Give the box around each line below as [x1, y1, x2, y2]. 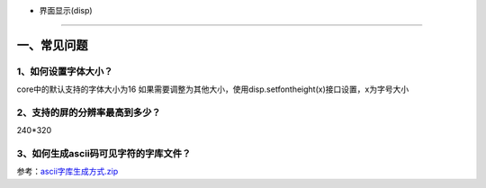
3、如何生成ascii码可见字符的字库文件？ [16, 148, 192, 160]
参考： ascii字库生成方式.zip [16, 166, 119, 177]
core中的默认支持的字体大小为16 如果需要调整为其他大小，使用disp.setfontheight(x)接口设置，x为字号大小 [16, 84, 409, 94]
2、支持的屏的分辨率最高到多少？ [16, 106, 161, 119]
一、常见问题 [16, 37, 88, 53]
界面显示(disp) [39, 5, 94, 15]
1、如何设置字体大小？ [16, 65, 113, 77]
